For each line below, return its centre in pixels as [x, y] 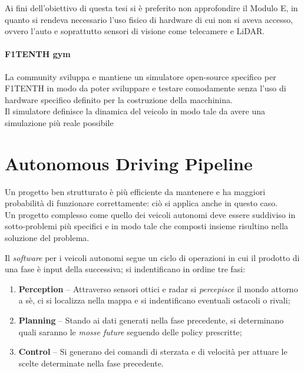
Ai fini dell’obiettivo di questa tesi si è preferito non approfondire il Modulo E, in [151, 8]
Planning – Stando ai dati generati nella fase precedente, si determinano [151, 320]
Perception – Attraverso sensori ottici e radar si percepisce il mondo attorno [158, 288]
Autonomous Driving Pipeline [129, 163]
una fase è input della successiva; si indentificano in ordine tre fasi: [125, 269]
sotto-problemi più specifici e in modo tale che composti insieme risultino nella [147, 226]
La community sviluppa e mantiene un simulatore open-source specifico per [141, 76]
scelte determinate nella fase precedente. [91, 363]
